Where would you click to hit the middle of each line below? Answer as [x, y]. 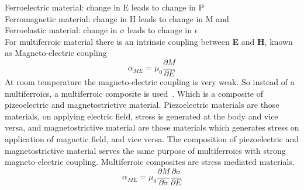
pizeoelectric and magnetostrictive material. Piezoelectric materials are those [142, 105]
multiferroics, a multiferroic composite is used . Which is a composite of [134, 93]
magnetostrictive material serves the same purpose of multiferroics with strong [145, 150]
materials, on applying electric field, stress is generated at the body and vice [141, 116]
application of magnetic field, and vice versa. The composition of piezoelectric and [152, 139]
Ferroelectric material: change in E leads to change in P [105, 7]
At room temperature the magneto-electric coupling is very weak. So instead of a [150, 82]
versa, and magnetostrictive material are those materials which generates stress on [152, 127]
